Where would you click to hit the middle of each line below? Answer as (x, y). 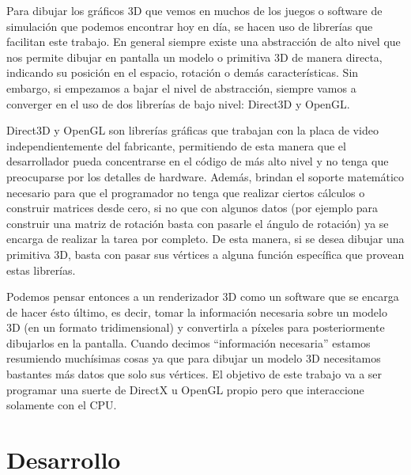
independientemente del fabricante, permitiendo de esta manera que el (176, 145)
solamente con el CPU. (62, 405)
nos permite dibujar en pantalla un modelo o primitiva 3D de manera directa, (194, 57)
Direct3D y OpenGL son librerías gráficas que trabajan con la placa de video (192, 130)
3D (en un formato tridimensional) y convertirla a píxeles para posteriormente (196, 327)
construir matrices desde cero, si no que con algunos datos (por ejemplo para (192, 208)
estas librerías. (41, 270)
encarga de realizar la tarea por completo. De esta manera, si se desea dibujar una (205, 239)
